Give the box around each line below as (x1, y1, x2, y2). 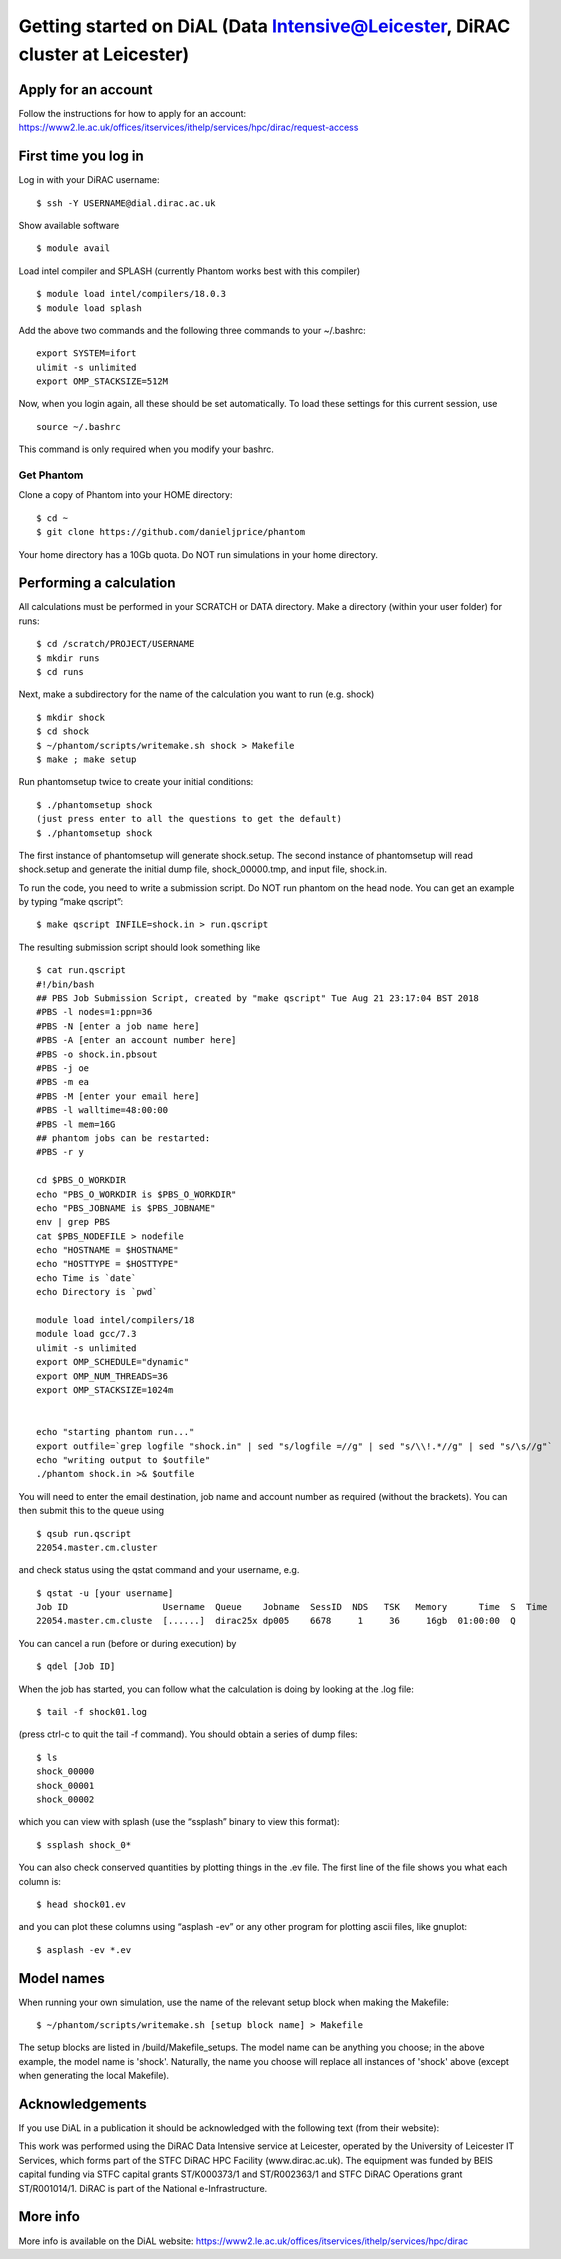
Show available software (18, 219, 120, 231)
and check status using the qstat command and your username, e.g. (18, 1564, 300, 1576)
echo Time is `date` (36, 1272, 137, 1284)
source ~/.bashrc (36, 421, 121, 432)
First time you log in (18, 148, 144, 165)
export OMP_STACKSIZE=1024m (36, 1384, 174, 1395)
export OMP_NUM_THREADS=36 (36, 1370, 169, 1382)
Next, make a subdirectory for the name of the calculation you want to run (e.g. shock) (18, 688, 375, 700)
